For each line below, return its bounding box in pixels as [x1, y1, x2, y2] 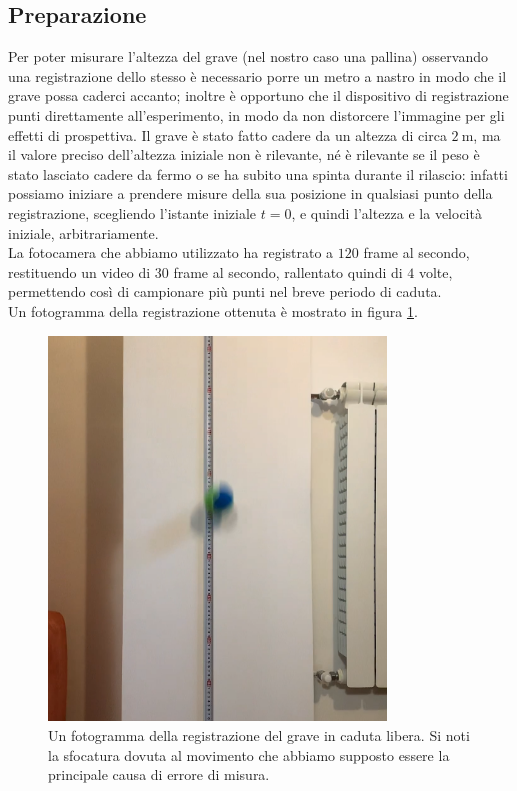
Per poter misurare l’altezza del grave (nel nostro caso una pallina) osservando [8, 46, 488, 67]
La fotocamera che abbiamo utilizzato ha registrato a [8, 242, 334, 263]
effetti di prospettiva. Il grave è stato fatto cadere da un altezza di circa [8, 124, 447, 145]
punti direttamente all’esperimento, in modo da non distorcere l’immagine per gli [8, 104, 505, 125]
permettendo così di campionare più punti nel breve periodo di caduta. [8, 281, 442, 302]
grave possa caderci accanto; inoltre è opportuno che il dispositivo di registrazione [8, 85, 509, 106]
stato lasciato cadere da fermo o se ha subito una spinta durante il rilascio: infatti [8, 163, 508, 184]
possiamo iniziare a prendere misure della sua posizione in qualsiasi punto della [8, 183, 493, 204]
